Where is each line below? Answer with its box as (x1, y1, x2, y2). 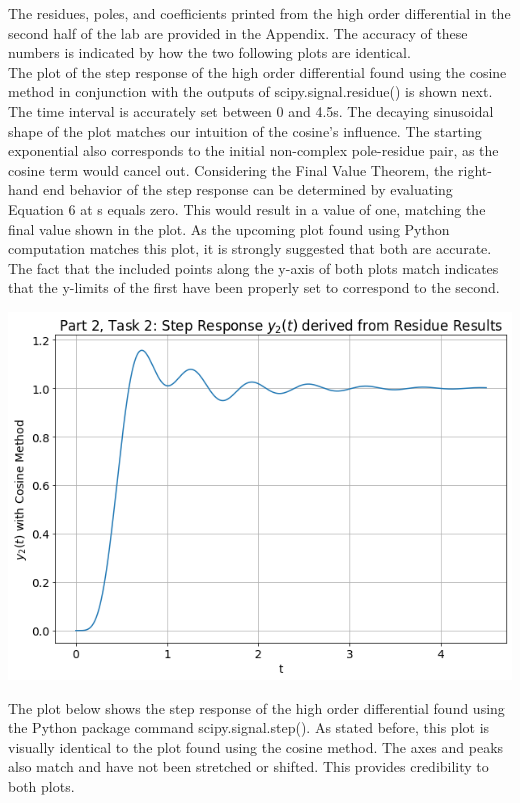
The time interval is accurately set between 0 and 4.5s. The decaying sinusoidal (8, 100, 494, 121)
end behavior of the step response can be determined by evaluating (43, 179, 453, 200)
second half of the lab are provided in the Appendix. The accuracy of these (8, 22, 468, 43)
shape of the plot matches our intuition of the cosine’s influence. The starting (8, 120, 482, 141)
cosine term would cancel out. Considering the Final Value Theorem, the (8, 159, 454, 180)
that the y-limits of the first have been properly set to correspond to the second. (8, 277, 500, 298)
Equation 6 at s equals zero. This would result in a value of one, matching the (8, 198, 486, 219)
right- (458, 159, 492, 180)
